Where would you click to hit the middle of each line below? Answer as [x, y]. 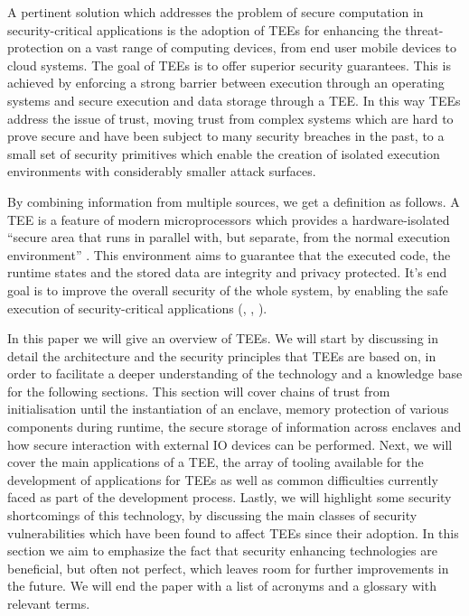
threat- [424, 29]
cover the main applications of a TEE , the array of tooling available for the [216, 462]
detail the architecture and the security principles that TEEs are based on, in [222, 355]
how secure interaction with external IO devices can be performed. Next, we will [230, 444]
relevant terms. [49, 603]
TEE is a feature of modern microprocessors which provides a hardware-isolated [229, 219]
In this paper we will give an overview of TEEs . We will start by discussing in [223, 338]
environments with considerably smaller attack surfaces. [162, 171]
